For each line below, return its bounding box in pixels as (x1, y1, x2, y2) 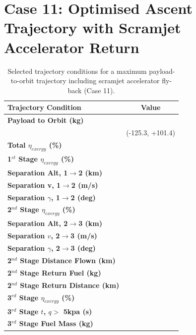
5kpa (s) (63, 306, 92, 316)
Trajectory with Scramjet (4, 17, 181, 38)
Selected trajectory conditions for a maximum (7, 65, 147, 76)
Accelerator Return (4, 37, 139, 57)
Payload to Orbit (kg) (7, 115, 84, 125)
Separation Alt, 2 (7, 218, 68, 228)
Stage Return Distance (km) (20, 279, 120, 290)
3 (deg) (70, 243, 96, 253)
